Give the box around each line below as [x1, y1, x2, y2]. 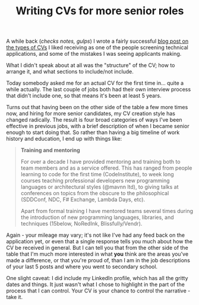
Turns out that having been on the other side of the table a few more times [6, 104, 188, 111]
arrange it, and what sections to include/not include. [6, 68, 134, 75]
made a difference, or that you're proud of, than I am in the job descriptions [6, 257, 190, 264]
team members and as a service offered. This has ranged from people [20, 164, 192, 171]
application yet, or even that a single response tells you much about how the [6, 238, 193, 245]
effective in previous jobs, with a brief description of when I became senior [6, 123, 189, 130]
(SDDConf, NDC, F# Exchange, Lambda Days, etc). [20, 196, 146, 203]
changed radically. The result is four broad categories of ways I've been [6, 116, 182, 123]
